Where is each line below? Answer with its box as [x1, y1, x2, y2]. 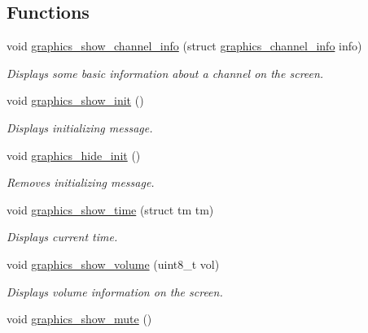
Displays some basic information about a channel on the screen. [7, 64, 324, 81]
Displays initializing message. [7, 119, 153, 136]
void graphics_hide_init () [7, 146, 141, 163]
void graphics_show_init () [7, 92, 144, 109]
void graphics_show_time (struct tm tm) [7, 201, 214, 218]
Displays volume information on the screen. [7, 283, 223, 300]
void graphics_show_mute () [7, 310, 152, 327]
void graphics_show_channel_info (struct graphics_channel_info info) [7, 37, 362, 54]
